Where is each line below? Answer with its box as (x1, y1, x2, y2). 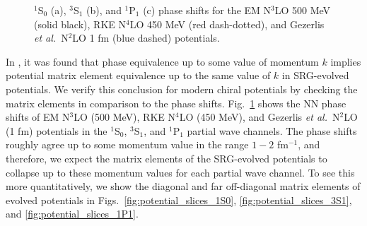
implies (330, 54, 361, 69)
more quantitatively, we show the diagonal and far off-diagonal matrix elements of (6, 179, 361, 194)
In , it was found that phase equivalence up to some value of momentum (6, 54, 319, 69)
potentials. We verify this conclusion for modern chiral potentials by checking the (6, 81, 358, 96)
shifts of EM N (6, 109, 70, 124)
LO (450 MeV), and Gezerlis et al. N (179, 109, 340, 124)
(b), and (86, 3, 122, 17)
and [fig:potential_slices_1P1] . (6, 206, 139, 221)
